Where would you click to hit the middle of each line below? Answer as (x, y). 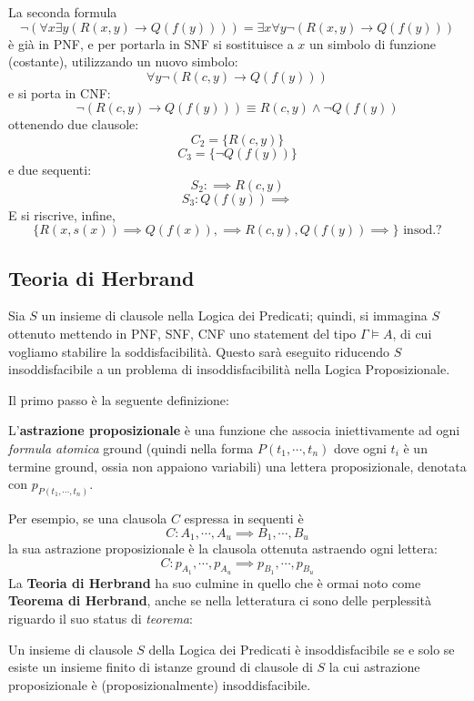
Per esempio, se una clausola (88, 518)
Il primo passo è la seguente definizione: (119, 399)
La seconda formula (63, 12)
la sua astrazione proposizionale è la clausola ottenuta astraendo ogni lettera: (223, 549)
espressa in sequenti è (244, 518)
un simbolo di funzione (373, 43)
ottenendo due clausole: (74, 124)
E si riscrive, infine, (62, 214)
